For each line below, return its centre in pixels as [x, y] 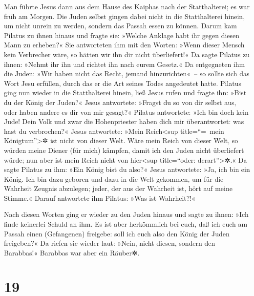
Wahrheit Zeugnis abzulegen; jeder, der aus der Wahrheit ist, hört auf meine [118, 188]
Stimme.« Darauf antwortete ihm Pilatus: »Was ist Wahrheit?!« [100, 198]
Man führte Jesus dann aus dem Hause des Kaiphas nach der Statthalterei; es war [127, 6]
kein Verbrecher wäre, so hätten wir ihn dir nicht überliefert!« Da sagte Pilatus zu [127, 54]
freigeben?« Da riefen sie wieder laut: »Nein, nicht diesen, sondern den [110, 243]
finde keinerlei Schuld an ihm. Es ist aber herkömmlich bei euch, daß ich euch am [126, 224]
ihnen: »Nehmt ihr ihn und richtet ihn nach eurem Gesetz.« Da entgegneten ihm [125, 64]
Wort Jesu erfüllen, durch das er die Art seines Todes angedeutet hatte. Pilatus [123, 83]
